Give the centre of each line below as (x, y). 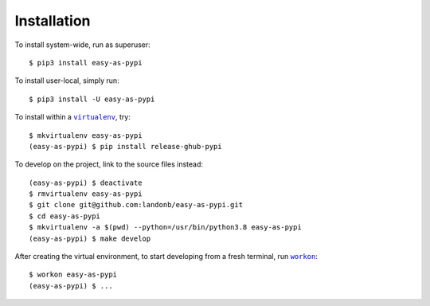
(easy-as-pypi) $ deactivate (86, 182)
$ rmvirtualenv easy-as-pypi (86, 194)
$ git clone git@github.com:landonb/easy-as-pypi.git (136, 205)
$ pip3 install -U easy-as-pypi (92, 99)
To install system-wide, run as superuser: (82, 45)
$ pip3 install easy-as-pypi (86, 63)
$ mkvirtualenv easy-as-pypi (86, 135)
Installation (53, 21)
